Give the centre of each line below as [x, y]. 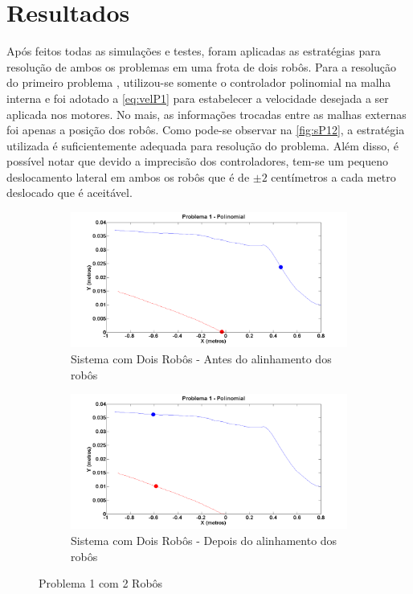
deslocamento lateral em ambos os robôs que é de [128, 176]
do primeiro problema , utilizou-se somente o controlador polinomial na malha [199, 82]
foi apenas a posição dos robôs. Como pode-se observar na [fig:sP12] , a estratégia [206, 130]
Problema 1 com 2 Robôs [101, 583]
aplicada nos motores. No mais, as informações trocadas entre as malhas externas [206, 114]
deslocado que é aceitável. [70, 193]
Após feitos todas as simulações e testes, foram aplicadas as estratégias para [194, 51]
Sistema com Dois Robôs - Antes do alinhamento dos [201, 358]
